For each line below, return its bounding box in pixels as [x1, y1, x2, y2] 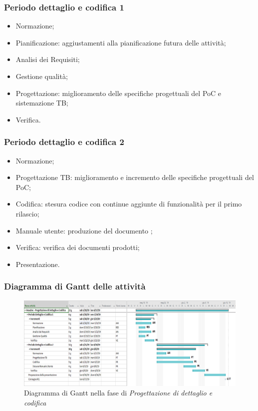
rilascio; [15, 208, 39, 218]
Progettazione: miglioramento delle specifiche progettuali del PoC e [15, 87, 222, 98]
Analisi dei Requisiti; [15, 54, 80, 64]
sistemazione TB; [15, 97, 68, 108]
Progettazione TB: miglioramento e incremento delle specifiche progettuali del [15, 172, 254, 182]
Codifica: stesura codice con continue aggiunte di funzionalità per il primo [15, 198, 242, 209]
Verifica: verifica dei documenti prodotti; [15, 242, 140, 252]
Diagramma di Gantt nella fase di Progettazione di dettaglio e [24, 387, 213, 398]
